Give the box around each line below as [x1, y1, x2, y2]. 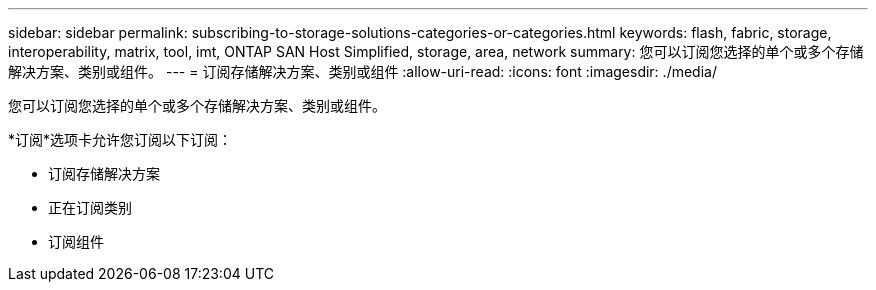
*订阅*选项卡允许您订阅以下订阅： [8, 131, 233, 148]
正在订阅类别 [48, 199, 132, 216]
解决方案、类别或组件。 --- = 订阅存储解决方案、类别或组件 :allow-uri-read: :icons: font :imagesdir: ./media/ [8, 63, 717, 80]
